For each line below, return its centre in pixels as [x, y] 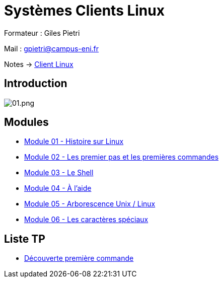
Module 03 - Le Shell [59, 173]
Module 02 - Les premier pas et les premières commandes [122, 157]
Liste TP [25, 239]
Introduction [36, 84]
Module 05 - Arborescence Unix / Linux [90, 204]
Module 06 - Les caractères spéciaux [86, 220]
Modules [26, 122]
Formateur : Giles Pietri [42, 33]
